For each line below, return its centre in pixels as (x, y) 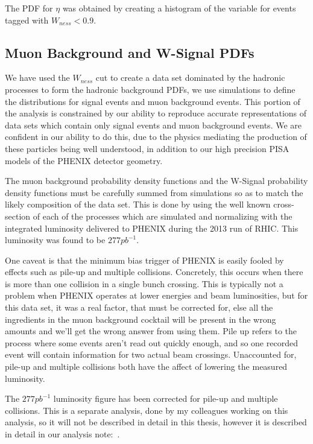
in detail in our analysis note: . (62, 434)
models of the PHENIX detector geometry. (84, 160)
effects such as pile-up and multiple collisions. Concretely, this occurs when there (154, 272)
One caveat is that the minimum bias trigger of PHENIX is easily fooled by (144, 260)
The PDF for (29, 8)
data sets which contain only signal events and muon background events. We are (153, 125)
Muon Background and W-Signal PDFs (130, 52)
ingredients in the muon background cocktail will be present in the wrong (141, 319)
